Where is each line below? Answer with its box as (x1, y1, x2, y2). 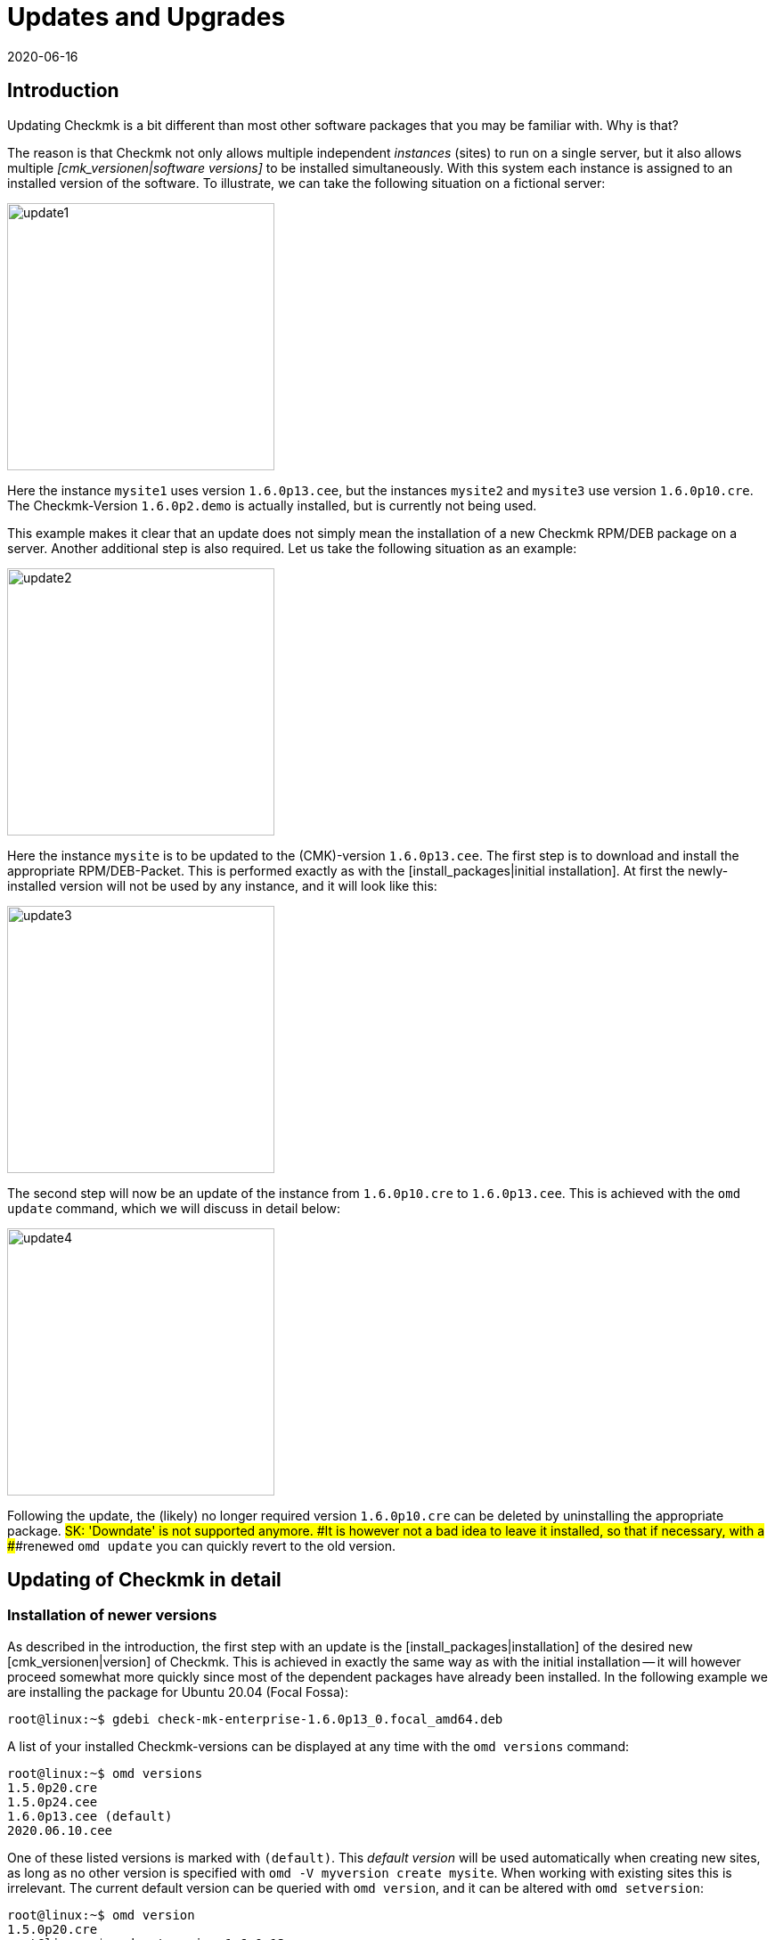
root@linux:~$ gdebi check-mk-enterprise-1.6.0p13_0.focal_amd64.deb (7, 1711, 503, 1726)
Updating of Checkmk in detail (7, 1569, 281, 1592)
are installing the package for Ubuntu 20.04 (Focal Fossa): (7, 1683, 348, 1700)
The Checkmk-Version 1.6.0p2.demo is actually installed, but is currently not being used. (7, 497, 537, 513)
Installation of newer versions (7, 1606, 217, 1625)
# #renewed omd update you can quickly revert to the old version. (7, 1537, 396, 1553)
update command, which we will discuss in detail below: (7, 1200, 340, 1216)
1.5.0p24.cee (7, 1794, 98, 1809)
